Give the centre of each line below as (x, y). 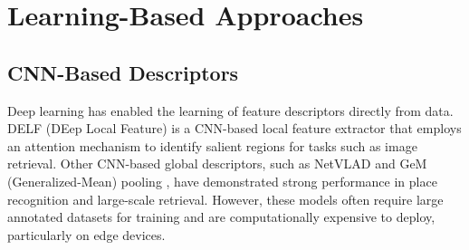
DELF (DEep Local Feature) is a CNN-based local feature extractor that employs (234, 128)
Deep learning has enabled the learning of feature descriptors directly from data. (230, 110)
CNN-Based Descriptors (123, 72)
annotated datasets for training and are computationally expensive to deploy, (221, 217)
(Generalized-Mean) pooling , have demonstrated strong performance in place (222, 181)
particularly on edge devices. (86, 234)
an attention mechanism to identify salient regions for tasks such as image (212, 145)
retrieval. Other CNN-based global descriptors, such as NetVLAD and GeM (217, 163)
